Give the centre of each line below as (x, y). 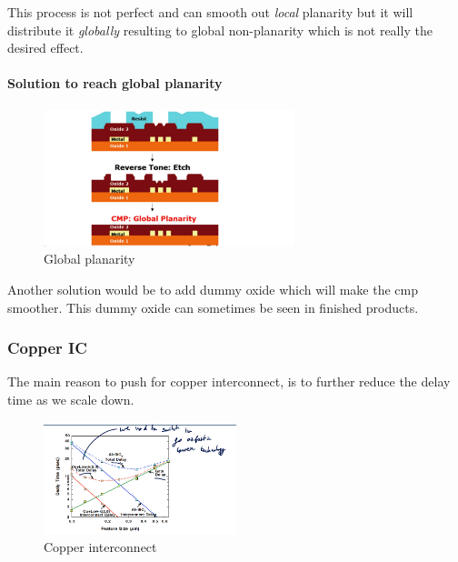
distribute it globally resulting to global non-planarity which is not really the (220, 30)
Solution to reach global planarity (115, 83)
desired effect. (45, 48)
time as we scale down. (71, 399)
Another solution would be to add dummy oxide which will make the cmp (213, 289)
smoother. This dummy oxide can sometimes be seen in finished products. (213, 307)
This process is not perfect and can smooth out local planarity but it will (210, 12)
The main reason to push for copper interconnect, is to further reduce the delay (229, 381)
